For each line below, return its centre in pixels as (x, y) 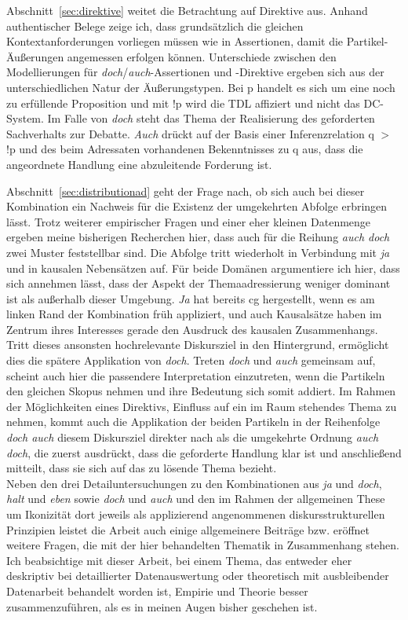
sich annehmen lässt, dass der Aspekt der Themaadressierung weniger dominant (199, 283)
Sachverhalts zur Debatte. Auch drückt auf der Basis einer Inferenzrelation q (190, 133)
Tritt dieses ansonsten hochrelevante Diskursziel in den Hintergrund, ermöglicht (198, 345)
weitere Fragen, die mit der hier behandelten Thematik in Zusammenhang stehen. (203, 545)
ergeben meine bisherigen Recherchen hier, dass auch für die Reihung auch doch (198, 237)
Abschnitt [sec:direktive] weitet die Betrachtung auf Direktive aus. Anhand (187, 10)
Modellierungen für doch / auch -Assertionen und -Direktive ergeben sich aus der (195, 72)
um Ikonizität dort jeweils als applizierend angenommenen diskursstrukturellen (196, 514)
